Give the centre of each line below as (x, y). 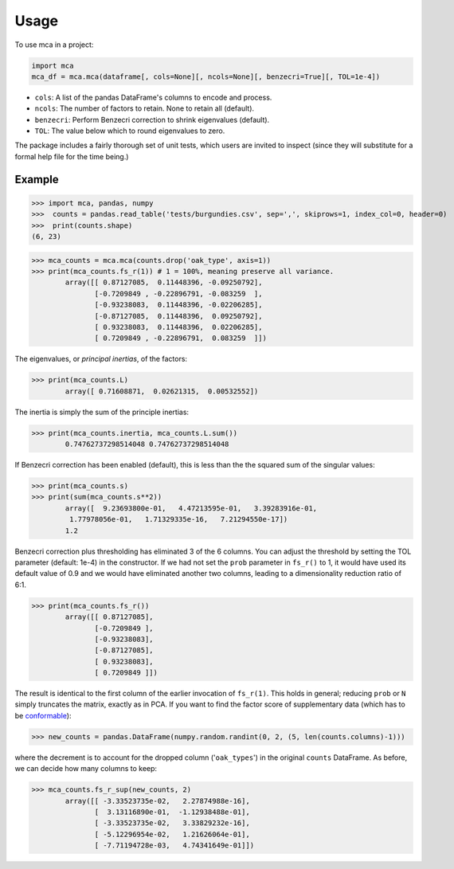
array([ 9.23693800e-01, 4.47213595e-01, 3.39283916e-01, (191, 508)
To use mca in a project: (54, 45)
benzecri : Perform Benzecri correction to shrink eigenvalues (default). (152, 119)
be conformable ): (43, 715)
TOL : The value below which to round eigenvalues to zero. (130, 131)
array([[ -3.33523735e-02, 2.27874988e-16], (157, 801)
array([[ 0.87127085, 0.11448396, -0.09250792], (164, 282)
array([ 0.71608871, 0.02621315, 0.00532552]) (162, 391)
